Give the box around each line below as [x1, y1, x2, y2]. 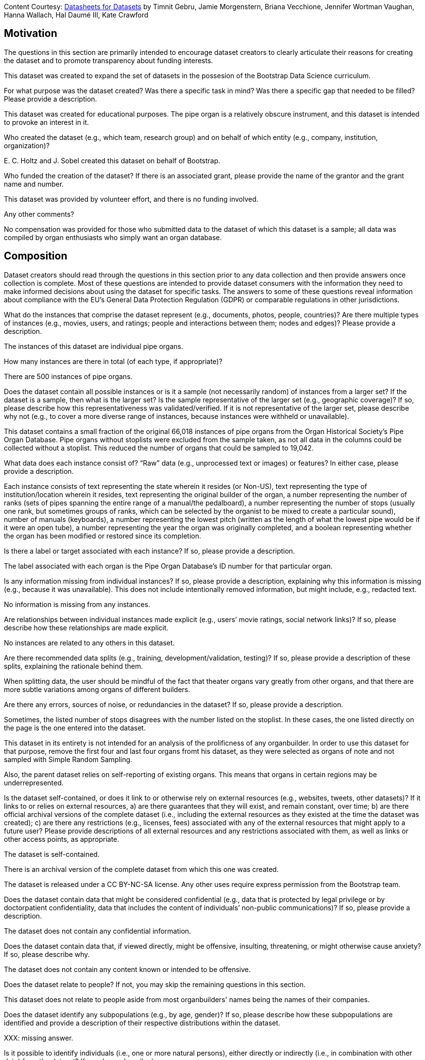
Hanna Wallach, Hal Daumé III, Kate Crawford [4, 11, 149, 19]
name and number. [4, 179, 64, 188]
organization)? [4, 141, 50, 150]
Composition [4, 250, 68, 262]
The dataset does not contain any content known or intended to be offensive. [4, 965, 251, 973]
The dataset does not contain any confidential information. [4, 926, 191, 935]
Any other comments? [4, 209, 74, 218]
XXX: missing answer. [4, 1033, 73, 1042]
